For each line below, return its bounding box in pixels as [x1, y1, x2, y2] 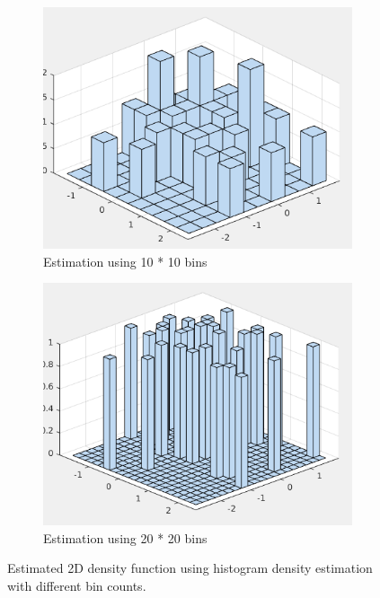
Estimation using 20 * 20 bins [43, 528, 208, 547]
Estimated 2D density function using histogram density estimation [7, 558, 373, 577]
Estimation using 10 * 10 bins [43, 251, 208, 270]
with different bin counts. [7, 576, 146, 594]
